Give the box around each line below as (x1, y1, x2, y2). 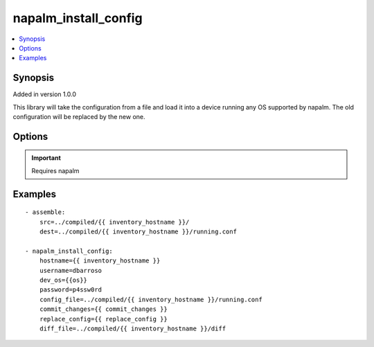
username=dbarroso (39, 267, 103, 274)
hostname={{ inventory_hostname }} (39, 257, 161, 265)
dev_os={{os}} (39, 276, 88, 284)
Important (31, 154, 62, 162)
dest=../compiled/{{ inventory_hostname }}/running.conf (39, 228, 237, 235)
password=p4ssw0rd (39, 286, 103, 294)
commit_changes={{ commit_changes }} (39, 305, 168, 313)
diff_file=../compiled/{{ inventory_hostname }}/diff (39, 324, 226, 332)
